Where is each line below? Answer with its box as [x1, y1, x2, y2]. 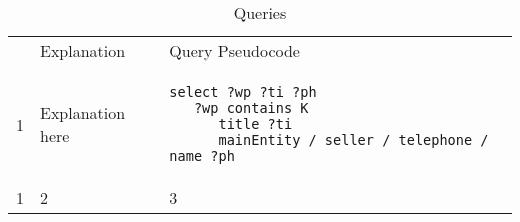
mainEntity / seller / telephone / [218, 132, 489, 148]
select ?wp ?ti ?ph [169, 84, 317, 100]
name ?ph [169, 148, 235, 164]
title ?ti [218, 116, 293, 132]
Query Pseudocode [169, 39, 300, 62]
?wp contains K [193, 100, 309, 116]
